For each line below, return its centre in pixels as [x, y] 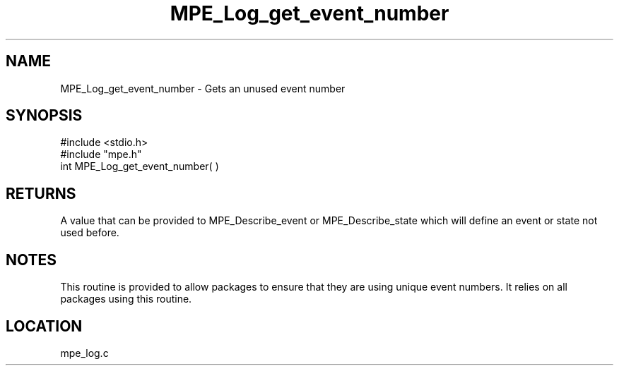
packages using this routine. [126, 299]
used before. [90, 233]
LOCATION [44, 326]
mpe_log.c [84, 353]
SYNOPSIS [44, 116]
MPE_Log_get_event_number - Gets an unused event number [203, 88]
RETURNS [41, 193]
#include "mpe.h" [101, 154]
